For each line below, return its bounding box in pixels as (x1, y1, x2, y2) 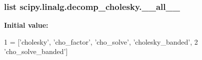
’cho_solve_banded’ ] (4, 46, 68, 57)
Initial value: (4, 20, 48, 30)
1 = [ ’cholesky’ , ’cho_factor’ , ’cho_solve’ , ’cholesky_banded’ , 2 (4, 36, 198, 47)
